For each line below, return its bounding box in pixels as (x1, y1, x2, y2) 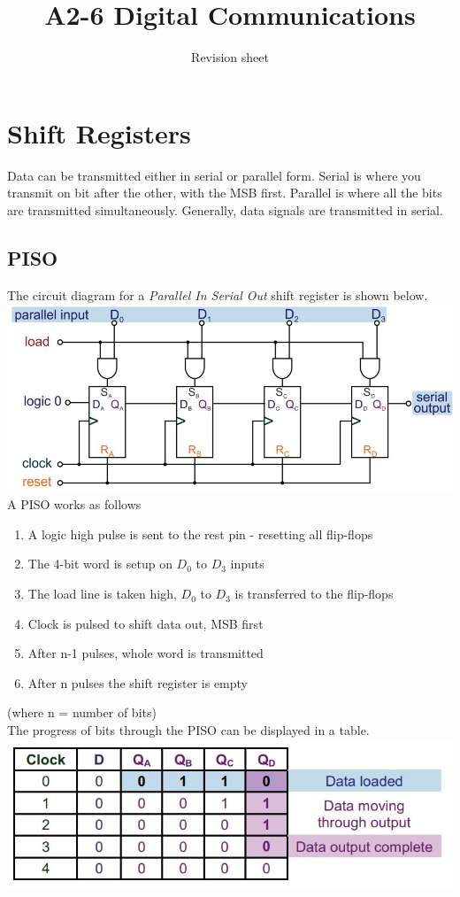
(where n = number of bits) (7, 703, 157, 722)
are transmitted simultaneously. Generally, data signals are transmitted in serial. (7, 200, 443, 219)
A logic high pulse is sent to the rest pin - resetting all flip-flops (27, 524, 373, 543)
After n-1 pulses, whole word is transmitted (27, 644, 264, 662)
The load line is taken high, (27, 584, 177, 603)
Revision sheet (191, 48, 269, 66)
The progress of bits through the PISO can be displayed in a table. (7, 721, 370, 739)
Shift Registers (7, 114, 191, 151)
